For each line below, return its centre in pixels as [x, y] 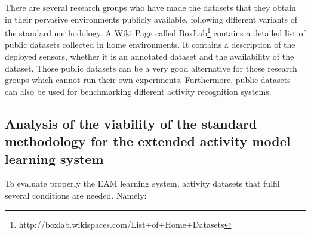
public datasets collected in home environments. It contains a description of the [150, 44]
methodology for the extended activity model [148, 141]
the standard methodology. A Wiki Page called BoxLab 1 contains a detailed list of [155, 32]
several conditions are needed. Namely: [76, 195]
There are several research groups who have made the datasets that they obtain [150, 7]
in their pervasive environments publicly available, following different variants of [151, 19]
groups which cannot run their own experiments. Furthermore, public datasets [148, 80]
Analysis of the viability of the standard [131, 123]
